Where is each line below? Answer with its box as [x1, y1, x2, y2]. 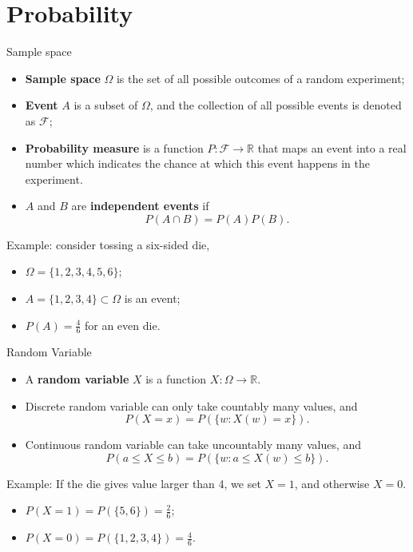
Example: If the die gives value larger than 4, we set [6, 475, 261, 491]
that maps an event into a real [257, 139, 407, 156]
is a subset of [73, 97, 138, 113]
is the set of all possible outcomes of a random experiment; [116, 69, 405, 86]
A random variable [25, 371, 129, 387]
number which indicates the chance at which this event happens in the [25, 155, 370, 172]
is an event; [124, 290, 181, 307]
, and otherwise [294, 475, 370, 491]
